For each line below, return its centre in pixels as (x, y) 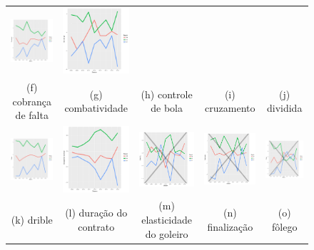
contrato (96, 226)
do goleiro (167, 233)
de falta (32, 115)
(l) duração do (96, 213)
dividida (284, 108)
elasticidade (167, 219)
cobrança (32, 101)
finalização (230, 226)
